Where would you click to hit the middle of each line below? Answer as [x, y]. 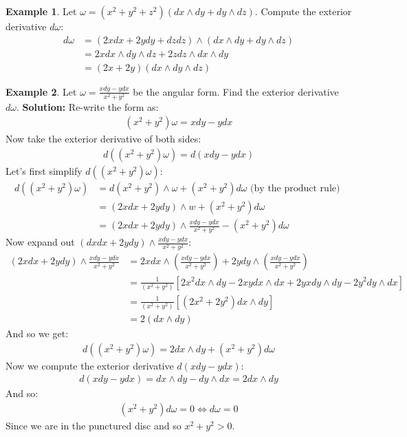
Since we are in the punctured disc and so [93, 426]
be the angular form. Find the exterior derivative [236, 91]
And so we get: [37, 333]
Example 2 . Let [41, 91]
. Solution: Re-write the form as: [88, 106]
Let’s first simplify [44, 171]
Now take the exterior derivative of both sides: [103, 139]
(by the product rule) [295, 189]
